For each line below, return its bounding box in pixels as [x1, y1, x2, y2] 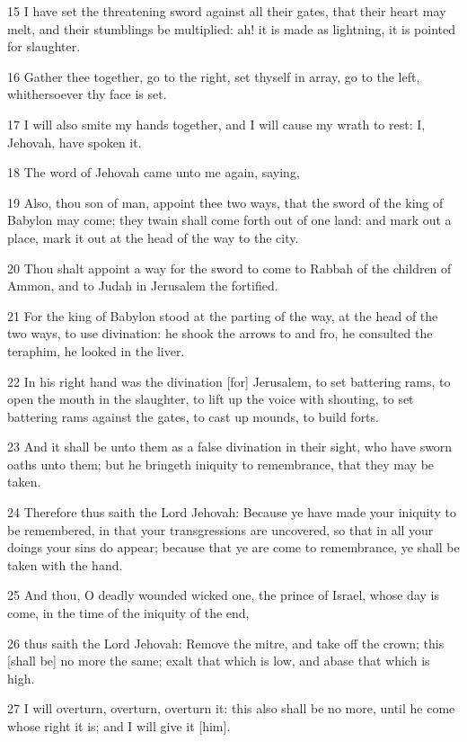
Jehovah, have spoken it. [7, 132, 142, 151]
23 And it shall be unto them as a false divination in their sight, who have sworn [7, 437, 453, 456]
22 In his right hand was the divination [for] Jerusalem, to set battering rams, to [7, 371, 451, 390]
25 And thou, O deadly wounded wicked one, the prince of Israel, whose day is [7, 586, 439, 604]
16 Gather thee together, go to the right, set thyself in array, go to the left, [7, 67, 420, 85]
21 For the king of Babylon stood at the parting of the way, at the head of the [7, 306, 438, 325]
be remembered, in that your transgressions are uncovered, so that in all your [7, 520, 434, 539]
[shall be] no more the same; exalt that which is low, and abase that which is [7, 651, 430, 670]
